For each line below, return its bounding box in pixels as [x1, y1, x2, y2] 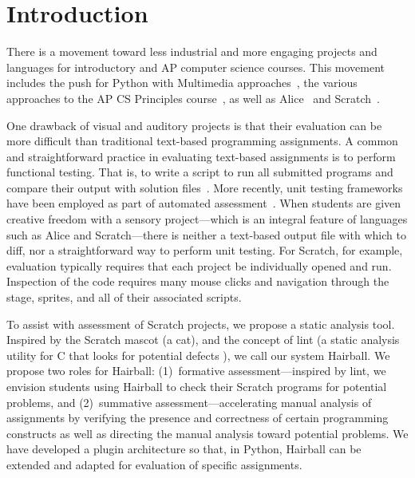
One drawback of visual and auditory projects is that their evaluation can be [6, 117, 382, 133]
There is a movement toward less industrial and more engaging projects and [6, 43, 377, 60]
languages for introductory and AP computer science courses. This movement [6, 58, 385, 75]
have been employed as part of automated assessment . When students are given [6, 195, 401, 211]
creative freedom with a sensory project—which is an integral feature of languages [6, 211, 408, 227]
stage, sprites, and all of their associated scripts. [6, 289, 242, 306]
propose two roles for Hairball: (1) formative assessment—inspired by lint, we [6, 362, 386, 379]
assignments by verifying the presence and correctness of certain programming [6, 409, 389, 426]
